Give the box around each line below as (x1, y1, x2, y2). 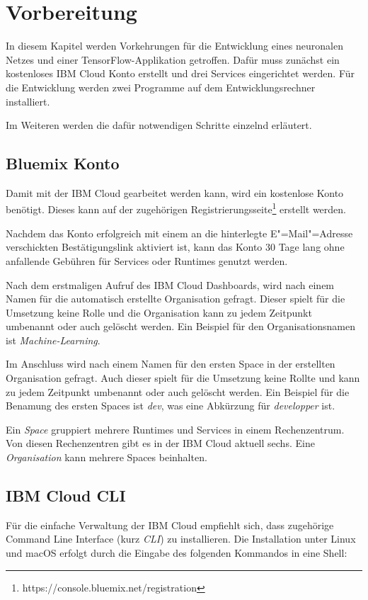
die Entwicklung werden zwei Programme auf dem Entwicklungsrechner (6, 79, 316, 94)
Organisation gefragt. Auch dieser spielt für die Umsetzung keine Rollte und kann (6, 370, 360, 385)
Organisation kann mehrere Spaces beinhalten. (6, 450, 207, 465)
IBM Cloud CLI (6, 485, 126, 506)
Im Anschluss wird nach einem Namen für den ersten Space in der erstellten (6, 356, 335, 371)
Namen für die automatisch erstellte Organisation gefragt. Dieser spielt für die (6, 291, 345, 306)
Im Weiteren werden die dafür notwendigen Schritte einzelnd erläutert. (6, 118, 312, 132)
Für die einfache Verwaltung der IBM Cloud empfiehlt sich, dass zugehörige (6, 517, 334, 532)
